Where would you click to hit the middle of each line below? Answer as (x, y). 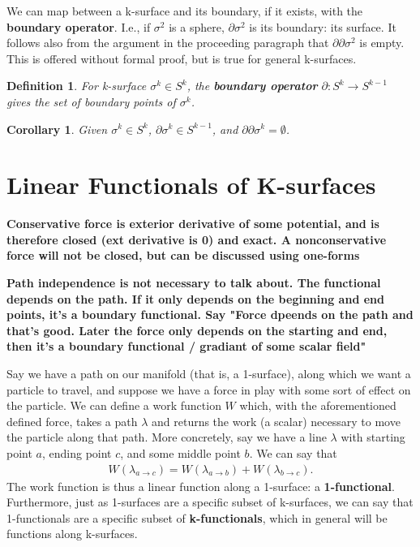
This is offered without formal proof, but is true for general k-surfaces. (182, 58)
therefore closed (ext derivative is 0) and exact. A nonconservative (197, 239)
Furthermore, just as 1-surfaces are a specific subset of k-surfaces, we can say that (210, 502)
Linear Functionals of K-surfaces (191, 185)
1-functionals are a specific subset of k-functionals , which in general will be (197, 517)
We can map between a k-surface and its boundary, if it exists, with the (185, 11)
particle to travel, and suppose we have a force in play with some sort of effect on (209, 389)
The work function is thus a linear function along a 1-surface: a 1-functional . (201, 486)
